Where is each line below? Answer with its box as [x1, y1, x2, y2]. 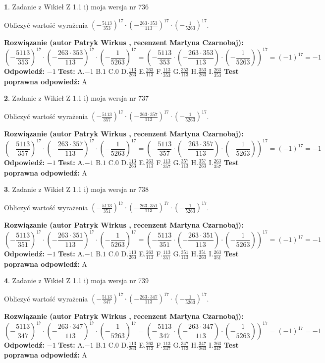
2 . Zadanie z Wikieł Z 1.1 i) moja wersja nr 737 [4, 93, 149, 103]
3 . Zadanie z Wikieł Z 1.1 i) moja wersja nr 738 [4, 184, 149, 194]
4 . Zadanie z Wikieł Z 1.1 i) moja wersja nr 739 [4, 275, 149, 286]
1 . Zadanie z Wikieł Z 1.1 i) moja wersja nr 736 [4, 1, 149, 11]
